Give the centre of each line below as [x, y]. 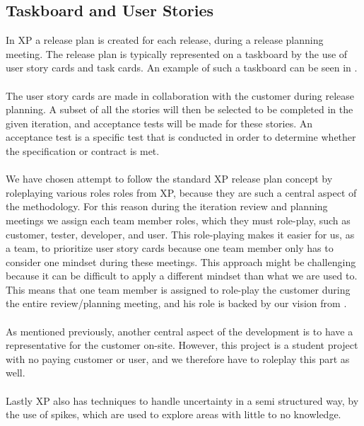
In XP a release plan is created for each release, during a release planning [165, 40]
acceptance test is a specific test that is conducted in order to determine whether [181, 137]
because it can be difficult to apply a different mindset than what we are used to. [182, 276]
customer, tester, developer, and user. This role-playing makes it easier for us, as [180, 234]
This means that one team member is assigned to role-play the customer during [178, 289]
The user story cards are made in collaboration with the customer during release [180, 95]
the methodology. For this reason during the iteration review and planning [167, 206]
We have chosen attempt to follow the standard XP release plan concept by [169, 179]
